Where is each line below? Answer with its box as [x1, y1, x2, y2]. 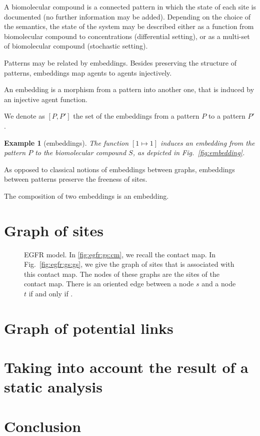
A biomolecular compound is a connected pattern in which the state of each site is [4, 2, 256, 12]
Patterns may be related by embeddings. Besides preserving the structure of [4, 57, 237, 68]
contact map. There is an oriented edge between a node [24, 278, 194, 289]
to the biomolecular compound [35, 147, 126, 158]
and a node [201, 278, 236, 289]
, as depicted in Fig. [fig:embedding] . [132, 147, 245, 158]
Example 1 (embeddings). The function [4, 137, 129, 148]
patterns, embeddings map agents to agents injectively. [4, 67, 172, 78]
